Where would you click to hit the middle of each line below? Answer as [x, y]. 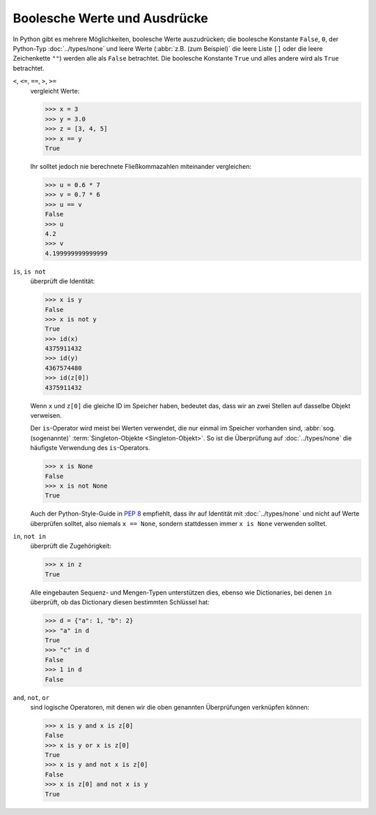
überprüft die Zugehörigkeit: [71, 546]
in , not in [30, 537]
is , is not [30, 271]
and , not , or [31, 697]
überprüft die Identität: [63, 281]
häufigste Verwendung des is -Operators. [90, 448]
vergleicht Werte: [55, 91]
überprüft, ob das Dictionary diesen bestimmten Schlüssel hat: [120, 602]
